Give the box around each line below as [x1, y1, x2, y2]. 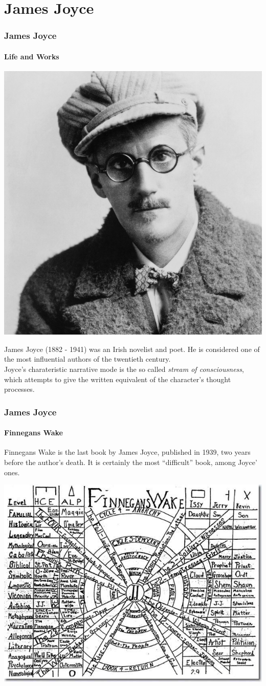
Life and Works [4, 51, 59, 61]
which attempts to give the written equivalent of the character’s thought [4, 373, 231, 384]
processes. [4, 384, 35, 394]
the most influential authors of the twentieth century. [4, 353, 171, 364]
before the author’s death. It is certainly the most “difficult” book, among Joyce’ [4, 457, 257, 467]
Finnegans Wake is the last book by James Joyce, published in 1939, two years [4, 447, 251, 457]
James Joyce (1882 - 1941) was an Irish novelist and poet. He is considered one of [4, 343, 260, 354]
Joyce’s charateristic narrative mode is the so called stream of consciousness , [4, 363, 244, 374]
